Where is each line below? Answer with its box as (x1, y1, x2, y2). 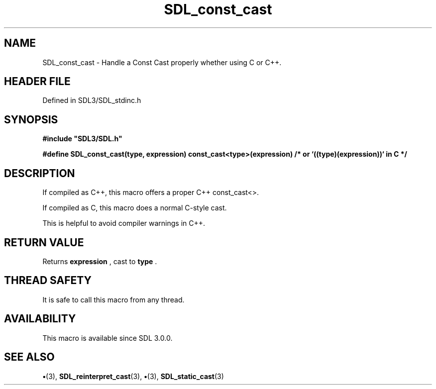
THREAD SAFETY (4, 274, 92, 287)
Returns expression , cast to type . (42, 257, 157, 266)
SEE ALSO (4, 351, 55, 364)
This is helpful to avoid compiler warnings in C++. (42, 219, 206, 228)
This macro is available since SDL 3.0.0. (42, 333, 173, 342)
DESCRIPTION (4, 167, 75, 180)
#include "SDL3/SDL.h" (42, 134, 122, 143)
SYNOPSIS (4, 113, 58, 126)
